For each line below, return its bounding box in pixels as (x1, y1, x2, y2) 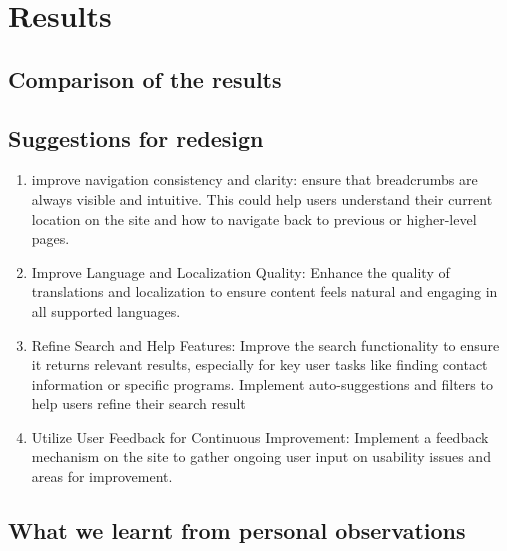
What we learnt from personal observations (8, 515, 466, 546)
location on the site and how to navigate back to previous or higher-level (31, 208, 477, 229)
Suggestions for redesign (8, 122, 264, 153)
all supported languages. (31, 300, 181, 321)
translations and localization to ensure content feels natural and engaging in (31, 281, 498, 302)
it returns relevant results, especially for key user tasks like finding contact (31, 354, 488, 375)
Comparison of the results (8, 63, 282, 94)
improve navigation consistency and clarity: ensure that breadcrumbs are (31, 169, 478, 190)
